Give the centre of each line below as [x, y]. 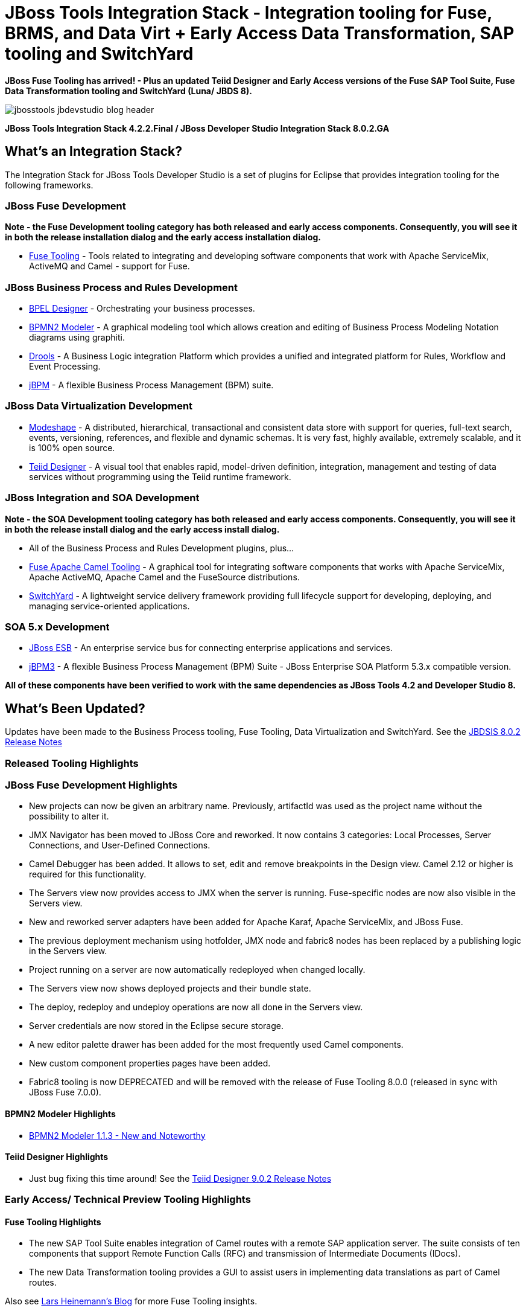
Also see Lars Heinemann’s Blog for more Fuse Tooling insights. [131, 1301]
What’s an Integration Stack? [94, 152]
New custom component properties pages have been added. [150, 1063]
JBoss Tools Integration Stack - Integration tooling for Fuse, [249, 13]
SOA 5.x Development [57, 627]
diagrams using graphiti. [77, 338]
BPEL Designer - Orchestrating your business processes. [142, 309]
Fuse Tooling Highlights [53, 1222]
